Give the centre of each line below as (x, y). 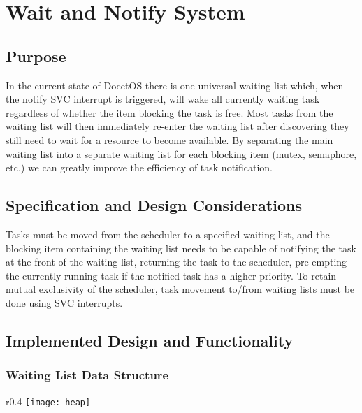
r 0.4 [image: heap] (48, 401)
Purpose (36, 56)
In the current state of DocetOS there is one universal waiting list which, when (175, 85)
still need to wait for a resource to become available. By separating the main (169, 139)
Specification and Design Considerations (154, 205)
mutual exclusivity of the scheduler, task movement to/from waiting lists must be (180, 289)
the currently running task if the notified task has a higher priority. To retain (171, 275)
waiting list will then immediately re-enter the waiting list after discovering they (178, 126)
